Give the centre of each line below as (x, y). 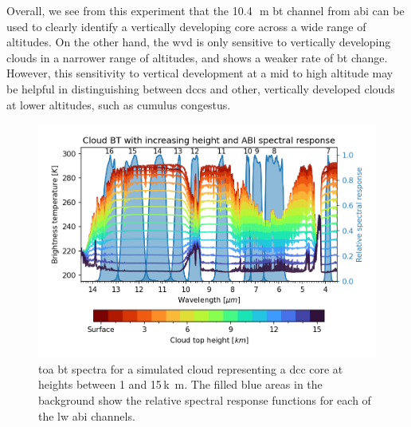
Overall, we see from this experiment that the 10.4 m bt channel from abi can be (205, 10)
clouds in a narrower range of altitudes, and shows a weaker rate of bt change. (197, 57)
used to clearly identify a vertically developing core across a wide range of (186, 26)
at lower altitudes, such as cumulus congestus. (119, 104)
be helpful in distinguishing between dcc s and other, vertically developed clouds (201, 88)
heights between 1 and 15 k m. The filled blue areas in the (180, 384)
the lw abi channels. (87, 415)
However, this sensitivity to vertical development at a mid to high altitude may (200, 73)
